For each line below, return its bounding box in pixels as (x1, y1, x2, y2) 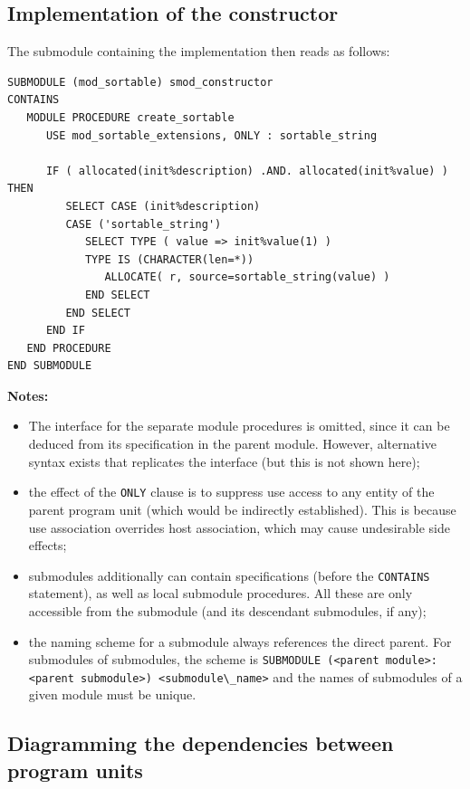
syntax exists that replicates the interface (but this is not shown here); (28, 452, 420, 471)
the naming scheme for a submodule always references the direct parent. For (28, 632, 452, 651)
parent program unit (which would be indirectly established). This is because (28, 499, 456, 518)
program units (7, 756, 143, 784)
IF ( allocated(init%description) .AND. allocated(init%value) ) (45, 164, 448, 177)
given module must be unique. (28, 685, 197, 704)
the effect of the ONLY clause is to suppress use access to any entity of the (28, 482, 435, 501)
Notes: (7, 385, 49, 404)
